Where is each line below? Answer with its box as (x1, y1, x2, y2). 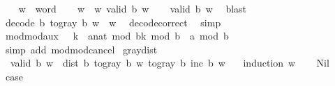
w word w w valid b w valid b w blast (18, 1, 247, 15)
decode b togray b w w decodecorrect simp (5, 15, 221, 29)
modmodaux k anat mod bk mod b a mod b (5, 28, 229, 43)
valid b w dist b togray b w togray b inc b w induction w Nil (10, 55, 329, 70)
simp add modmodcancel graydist (5, 42, 158, 56)
